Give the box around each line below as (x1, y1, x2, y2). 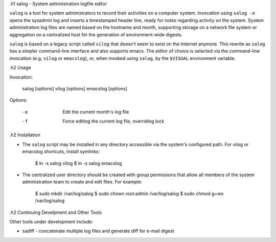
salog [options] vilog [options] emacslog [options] (22, 85, 128, 91)
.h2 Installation (9, 132, 40, 138)
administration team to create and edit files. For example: (22, 179, 143, 185)
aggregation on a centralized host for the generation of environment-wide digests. (9, 31, 183, 38)
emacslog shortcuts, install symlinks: (22, 149, 100, 155)
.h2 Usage (9, 64, 32, 71)
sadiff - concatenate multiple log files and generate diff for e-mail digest (22, 228, 174, 234)
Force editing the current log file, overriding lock (62, 118, 165, 125)
